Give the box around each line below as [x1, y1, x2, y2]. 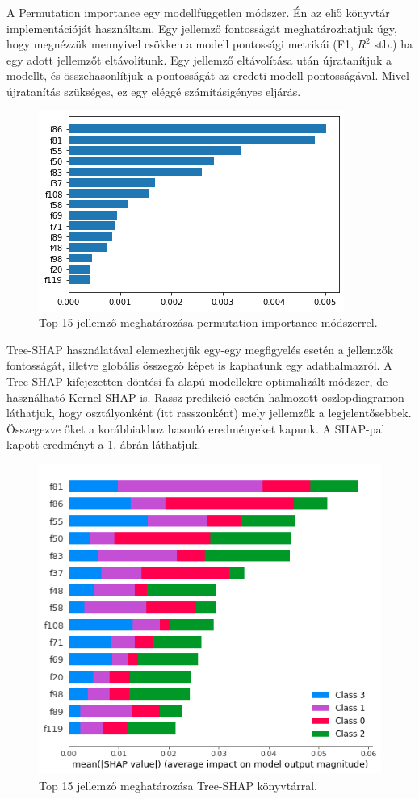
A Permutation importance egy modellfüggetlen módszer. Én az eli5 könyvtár [6, 4, 390, 20]
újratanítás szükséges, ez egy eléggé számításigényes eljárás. [6, 82, 301, 99]
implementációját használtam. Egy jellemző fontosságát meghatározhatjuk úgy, [6, 19, 397, 36]
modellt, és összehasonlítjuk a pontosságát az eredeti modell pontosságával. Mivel [6, 67, 409, 84]
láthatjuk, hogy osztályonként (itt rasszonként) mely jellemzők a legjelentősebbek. [6, 404, 412, 421]
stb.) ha [374, 36, 413, 52]
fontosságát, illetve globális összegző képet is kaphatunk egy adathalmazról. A [6, 357, 392, 374]
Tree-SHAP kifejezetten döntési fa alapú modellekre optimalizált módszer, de [6, 372, 388, 389]
